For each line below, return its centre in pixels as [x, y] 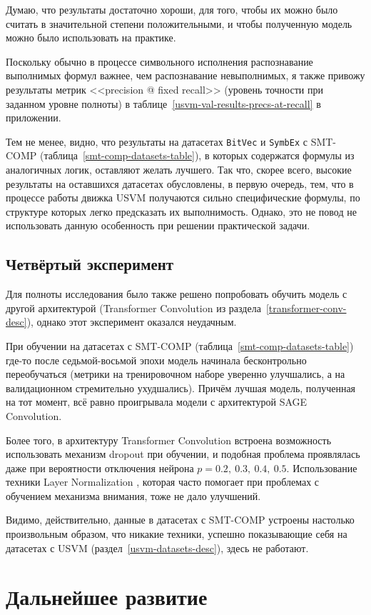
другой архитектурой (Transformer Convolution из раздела [133, 307]
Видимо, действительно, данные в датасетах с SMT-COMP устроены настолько [180, 520]
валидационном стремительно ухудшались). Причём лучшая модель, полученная [181, 387]
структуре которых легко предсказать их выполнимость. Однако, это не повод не [181, 211]
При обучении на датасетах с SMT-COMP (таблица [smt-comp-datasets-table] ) [180, 345]
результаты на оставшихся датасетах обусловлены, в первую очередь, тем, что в [180, 183]
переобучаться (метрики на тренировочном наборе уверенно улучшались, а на [176, 374]
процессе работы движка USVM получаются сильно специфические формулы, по [183, 197]
